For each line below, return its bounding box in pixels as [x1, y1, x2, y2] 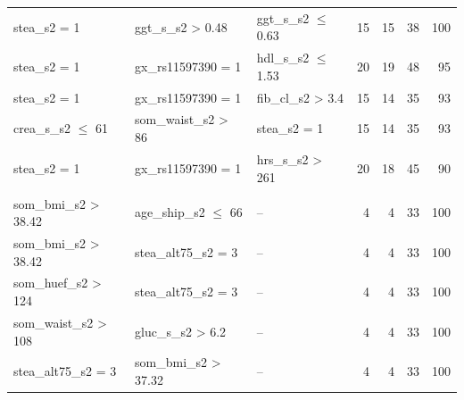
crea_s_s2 [13, 119, 70, 137]
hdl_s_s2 [256, 48, 310, 67]
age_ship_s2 [135, 203, 205, 221]
